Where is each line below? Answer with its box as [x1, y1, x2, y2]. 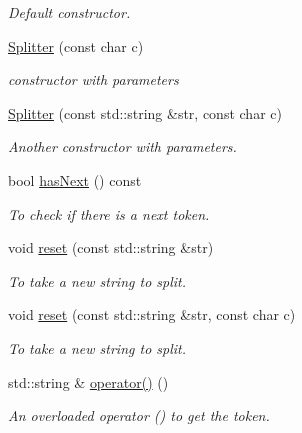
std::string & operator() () [8, 371, 169, 392]
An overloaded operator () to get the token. [8, 405, 270, 426]
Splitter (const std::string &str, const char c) [8, 102, 282, 123]
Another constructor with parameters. [8, 136, 237, 157]
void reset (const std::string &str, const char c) [8, 304, 296, 325]
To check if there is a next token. [8, 203, 210, 224]
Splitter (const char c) [8, 35, 144, 56]
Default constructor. [8, 2, 131, 22]
